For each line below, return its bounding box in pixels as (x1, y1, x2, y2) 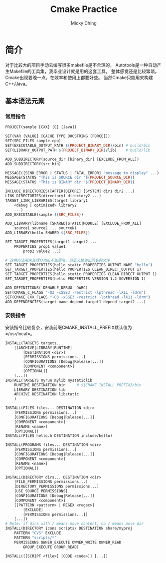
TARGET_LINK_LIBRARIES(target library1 (5, 198, 88, 203)
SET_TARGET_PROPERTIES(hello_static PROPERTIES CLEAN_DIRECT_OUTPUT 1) (5, 272, 157, 277)
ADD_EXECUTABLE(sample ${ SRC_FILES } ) (5, 212, 84, 217)
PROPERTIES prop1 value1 (14, 244, 66, 249)
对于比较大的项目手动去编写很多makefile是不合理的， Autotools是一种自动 (5, 62, 157, 68)
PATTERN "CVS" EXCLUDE (14, 530, 61, 536)
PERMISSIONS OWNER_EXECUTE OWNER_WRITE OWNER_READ (14, 539, 122, 545)
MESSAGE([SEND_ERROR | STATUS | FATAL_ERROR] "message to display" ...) (5, 170, 160, 176)
